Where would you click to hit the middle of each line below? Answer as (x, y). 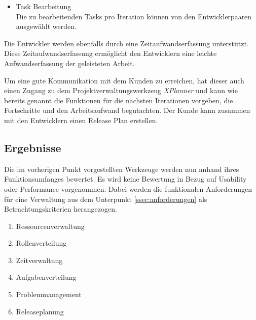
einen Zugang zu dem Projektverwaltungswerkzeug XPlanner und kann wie (121, 90)
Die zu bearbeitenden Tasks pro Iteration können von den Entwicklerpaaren (134, 16)
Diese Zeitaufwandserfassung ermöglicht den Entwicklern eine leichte (111, 53)
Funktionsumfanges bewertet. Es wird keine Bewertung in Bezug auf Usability (125, 179)
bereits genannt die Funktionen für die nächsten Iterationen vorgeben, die (119, 100)
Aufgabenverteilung (46, 277)
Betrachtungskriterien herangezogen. (61, 209)
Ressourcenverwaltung (50, 226)
